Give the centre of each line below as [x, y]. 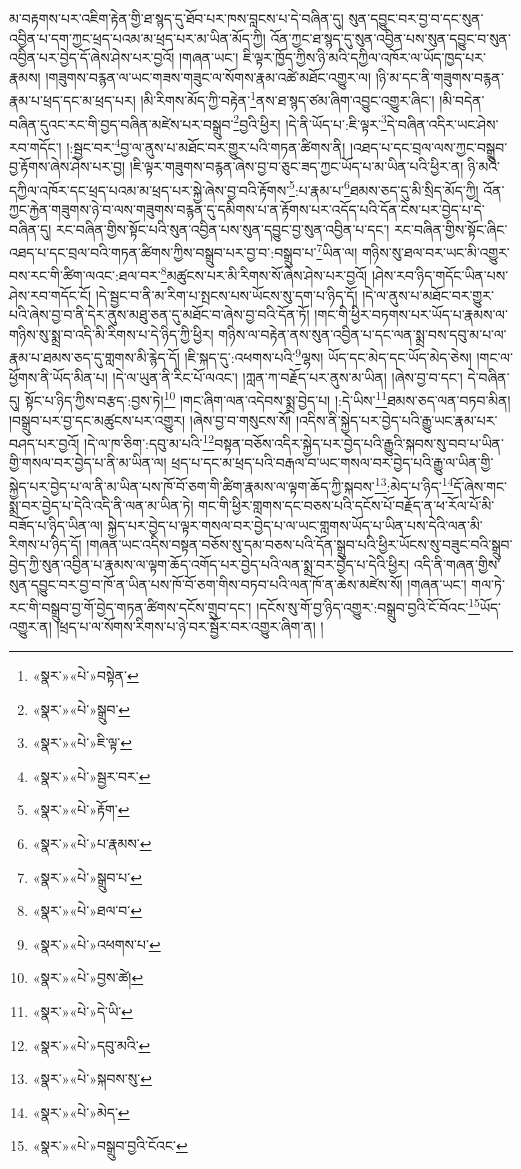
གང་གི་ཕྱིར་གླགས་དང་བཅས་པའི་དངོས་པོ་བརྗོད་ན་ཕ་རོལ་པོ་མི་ [346, 505]
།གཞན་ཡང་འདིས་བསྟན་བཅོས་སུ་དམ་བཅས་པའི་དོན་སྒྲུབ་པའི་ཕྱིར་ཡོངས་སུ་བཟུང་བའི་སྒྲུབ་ [299, 544]
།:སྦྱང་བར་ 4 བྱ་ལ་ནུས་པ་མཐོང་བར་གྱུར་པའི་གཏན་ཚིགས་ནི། [206, 145]
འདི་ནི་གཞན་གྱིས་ [457, 564]
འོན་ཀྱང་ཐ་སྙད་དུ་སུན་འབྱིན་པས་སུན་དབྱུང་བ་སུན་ [390, 37]
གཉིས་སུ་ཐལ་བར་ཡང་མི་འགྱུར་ [435, 251]
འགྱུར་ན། [30, 626]
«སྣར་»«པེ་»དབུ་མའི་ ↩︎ [91, 1044]
